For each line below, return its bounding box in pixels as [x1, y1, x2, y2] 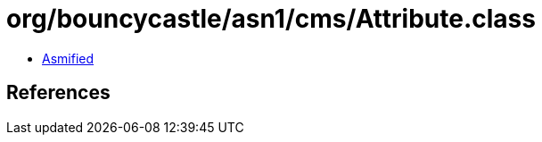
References [6, 81, 111, 104]
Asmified [42, 50, 94, 66]
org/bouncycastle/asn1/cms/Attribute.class [6, 4, 536, 34]
